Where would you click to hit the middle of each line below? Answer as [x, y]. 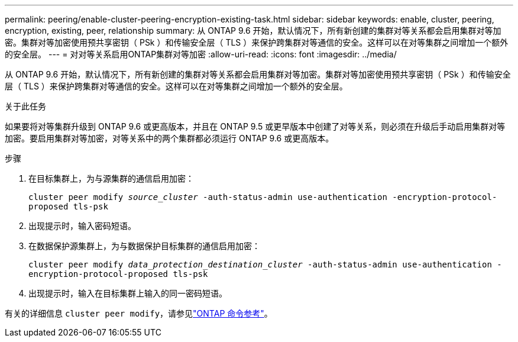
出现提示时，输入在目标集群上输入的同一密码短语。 [128, 293]
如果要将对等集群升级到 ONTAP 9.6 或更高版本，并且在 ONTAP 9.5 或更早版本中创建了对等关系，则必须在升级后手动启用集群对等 [255, 126]
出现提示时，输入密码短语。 [82, 226]
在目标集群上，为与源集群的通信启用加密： [111, 178]
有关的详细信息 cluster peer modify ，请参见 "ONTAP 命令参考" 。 [139, 313]
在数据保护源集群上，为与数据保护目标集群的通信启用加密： [144, 246]
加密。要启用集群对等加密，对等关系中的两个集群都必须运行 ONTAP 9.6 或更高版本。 [169, 138]
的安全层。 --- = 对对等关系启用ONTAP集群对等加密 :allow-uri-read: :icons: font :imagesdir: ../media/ [201, 54]
